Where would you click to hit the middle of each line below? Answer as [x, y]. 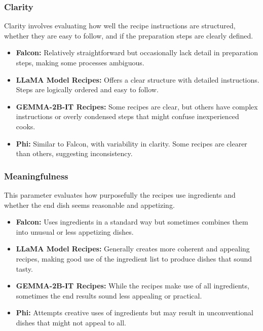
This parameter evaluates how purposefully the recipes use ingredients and [120, 194]
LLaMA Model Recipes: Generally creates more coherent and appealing [133, 249]
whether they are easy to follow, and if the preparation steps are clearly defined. [129, 35]
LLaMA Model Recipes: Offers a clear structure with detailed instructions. [138, 79]
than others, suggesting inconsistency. [74, 153]
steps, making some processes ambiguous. [80, 62]
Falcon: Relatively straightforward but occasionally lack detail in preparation [137, 52]
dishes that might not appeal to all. [71, 322]
